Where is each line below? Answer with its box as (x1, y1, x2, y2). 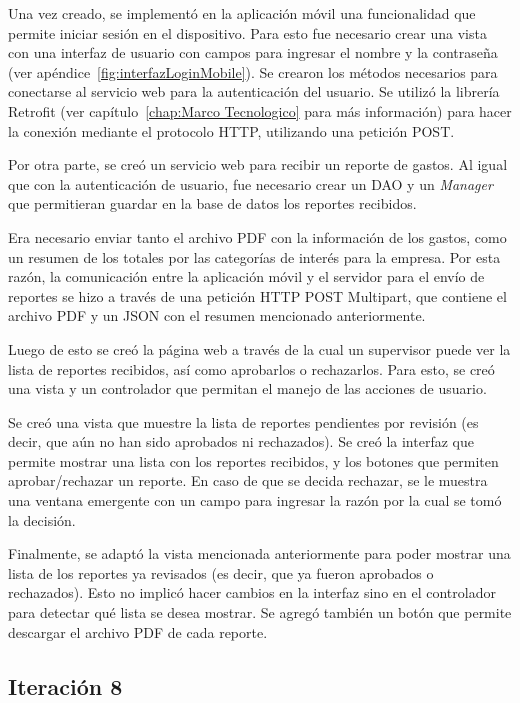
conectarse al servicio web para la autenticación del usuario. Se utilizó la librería (8, 81, 500, 102)
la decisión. (8, 509, 76, 530)
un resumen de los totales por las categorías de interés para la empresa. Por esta (8, 246, 501, 267)
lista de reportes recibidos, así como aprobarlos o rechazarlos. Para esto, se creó (8, 358, 495, 379)
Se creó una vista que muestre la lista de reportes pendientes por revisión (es (8, 411, 479, 432)
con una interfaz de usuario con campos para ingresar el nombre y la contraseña (8, 42, 498, 63)
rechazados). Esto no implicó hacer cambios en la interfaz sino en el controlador (8, 582, 496, 603)
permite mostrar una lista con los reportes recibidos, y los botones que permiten (8, 450, 499, 471)
